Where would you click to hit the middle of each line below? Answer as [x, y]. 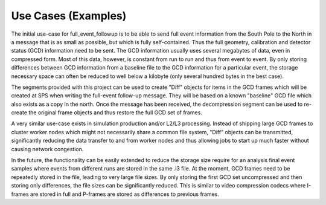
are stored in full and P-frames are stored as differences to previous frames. [125, 194]
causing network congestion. [47, 149]
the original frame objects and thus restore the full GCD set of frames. [115, 112]
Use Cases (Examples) [69, 16]
